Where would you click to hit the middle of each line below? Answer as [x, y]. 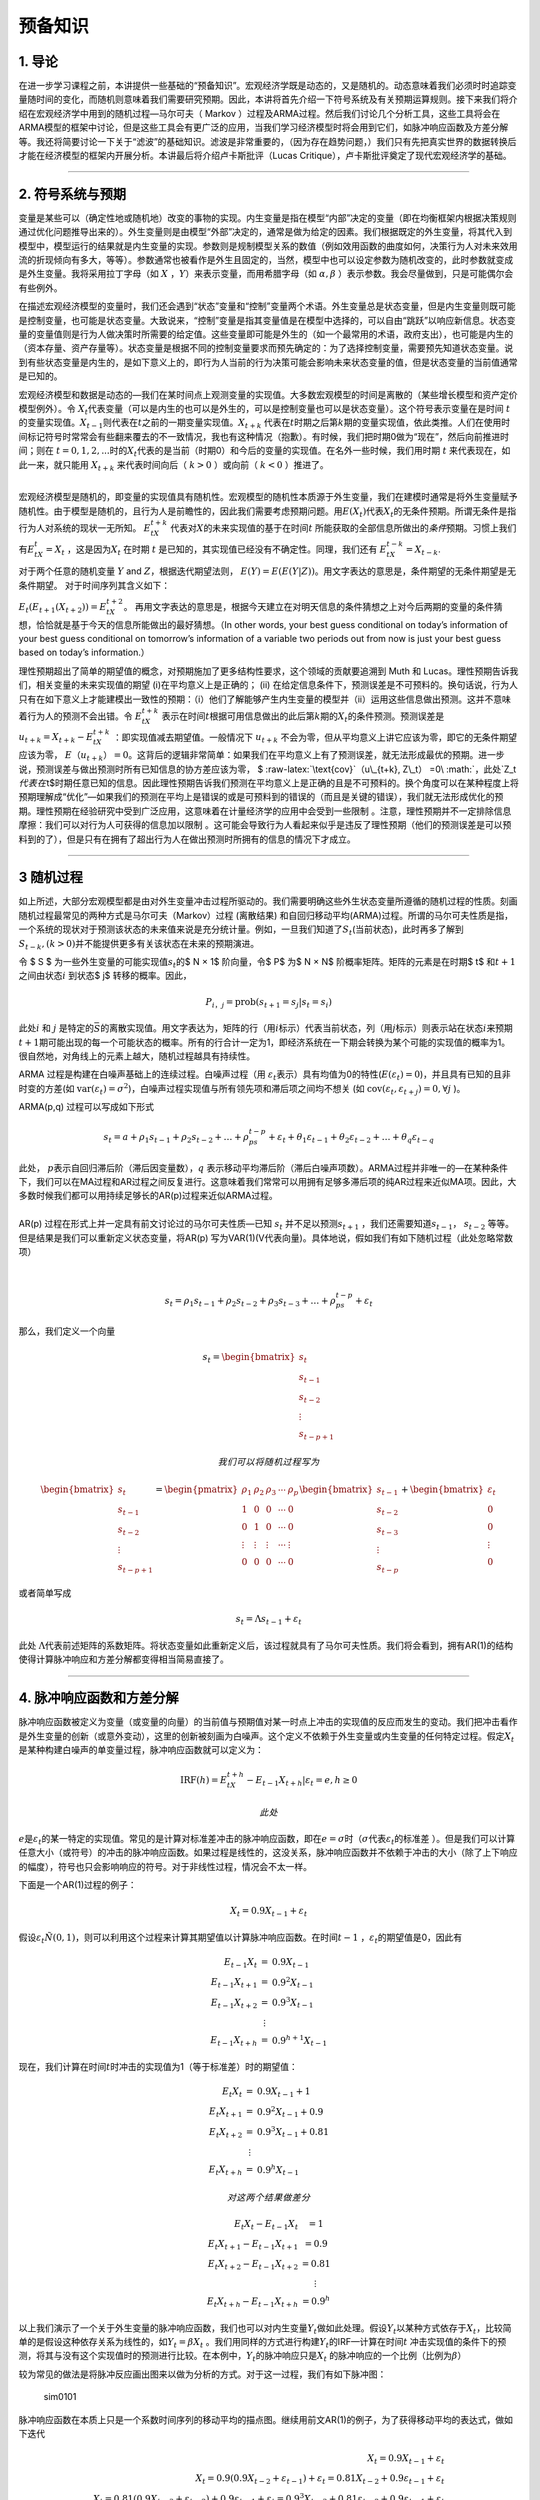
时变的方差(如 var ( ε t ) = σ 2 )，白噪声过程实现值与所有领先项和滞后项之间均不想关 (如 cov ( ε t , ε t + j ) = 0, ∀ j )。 [242, 1089]
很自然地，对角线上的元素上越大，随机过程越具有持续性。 [136, 1056]
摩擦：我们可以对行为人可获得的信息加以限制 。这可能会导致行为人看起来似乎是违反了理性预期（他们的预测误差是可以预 [265, 825]
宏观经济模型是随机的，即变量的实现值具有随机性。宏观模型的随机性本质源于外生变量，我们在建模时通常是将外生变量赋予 [268, 497]
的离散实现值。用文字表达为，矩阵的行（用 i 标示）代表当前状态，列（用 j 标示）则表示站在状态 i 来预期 [307, 1028]
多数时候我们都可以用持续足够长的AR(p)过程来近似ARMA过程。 [148, 1196]
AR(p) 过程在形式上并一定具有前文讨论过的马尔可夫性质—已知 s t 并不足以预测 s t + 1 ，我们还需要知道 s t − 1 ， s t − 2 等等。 [266, 1225]
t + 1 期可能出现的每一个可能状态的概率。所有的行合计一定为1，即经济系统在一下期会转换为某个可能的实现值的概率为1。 [264, 1042]
